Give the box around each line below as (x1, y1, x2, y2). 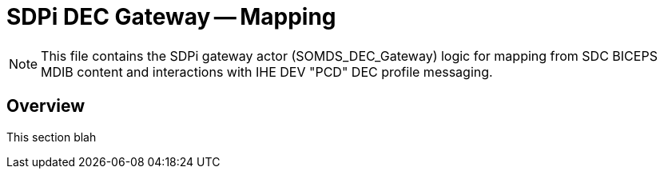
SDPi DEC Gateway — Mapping (6, 3, 336, 30)
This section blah (6, 129, 97, 144)
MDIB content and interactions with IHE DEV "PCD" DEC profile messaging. (41, 63, 493, 80)
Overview (6, 96, 85, 117)
